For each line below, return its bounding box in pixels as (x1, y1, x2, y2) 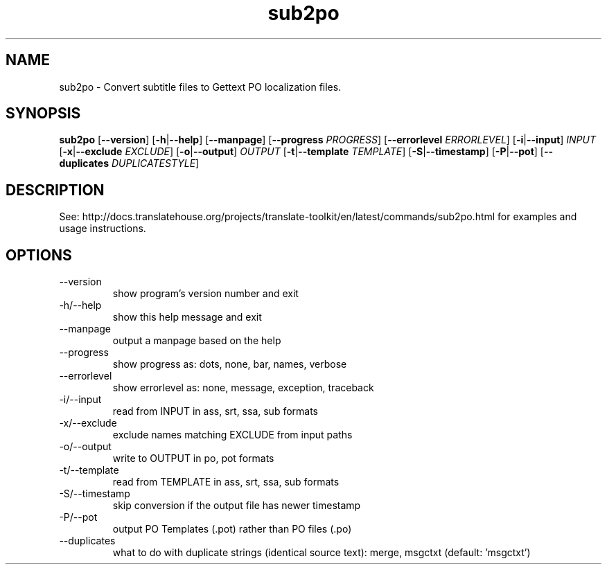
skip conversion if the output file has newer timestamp (112, 499, 361, 512)
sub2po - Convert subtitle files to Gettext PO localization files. (59, 80, 342, 93)
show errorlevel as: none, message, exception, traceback (112, 382, 374, 394)
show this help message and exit (112, 311, 262, 323)
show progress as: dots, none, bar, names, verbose (112, 358, 347, 371)
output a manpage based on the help (112, 335, 281, 347)
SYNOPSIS (6, 105, 81, 123)
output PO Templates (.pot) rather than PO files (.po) (112, 523, 352, 535)
